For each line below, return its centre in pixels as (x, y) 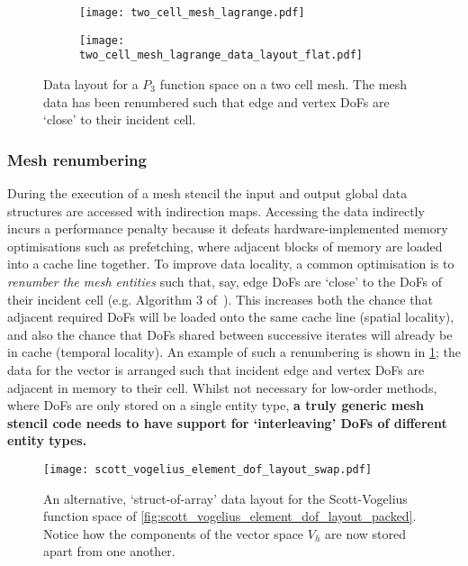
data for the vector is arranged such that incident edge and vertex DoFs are (216, 369)
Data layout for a (91, 83)
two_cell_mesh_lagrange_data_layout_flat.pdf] (221, 55)
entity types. (47, 440)
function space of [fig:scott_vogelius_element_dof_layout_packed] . (230, 516)
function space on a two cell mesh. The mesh (283, 83)
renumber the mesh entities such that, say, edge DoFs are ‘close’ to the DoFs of (225, 281)
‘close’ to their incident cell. (120, 119)
